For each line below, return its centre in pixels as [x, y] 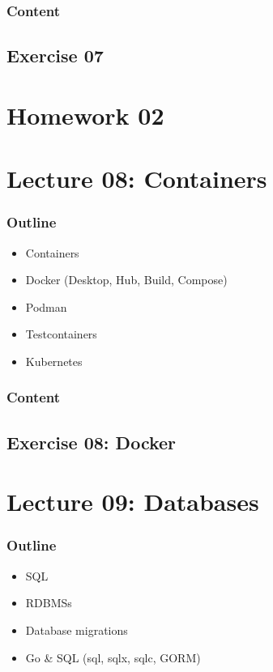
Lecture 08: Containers [137, 179]
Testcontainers [61, 334]
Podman [46, 306]
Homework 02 [85, 115]
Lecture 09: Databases [133, 502]
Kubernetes [54, 361]
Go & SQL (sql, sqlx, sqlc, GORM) [113, 657]
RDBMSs [49, 603]
